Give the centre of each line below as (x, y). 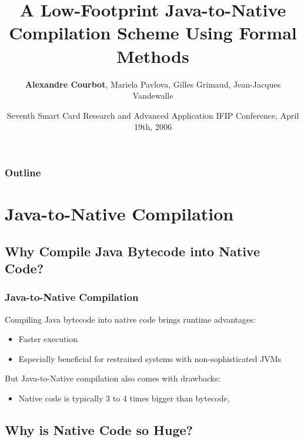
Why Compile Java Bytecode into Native (133, 251)
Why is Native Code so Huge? (99, 429)
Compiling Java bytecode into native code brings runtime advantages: (130, 319)
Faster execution (48, 339)
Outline (23, 172)
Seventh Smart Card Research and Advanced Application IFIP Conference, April (153, 115)
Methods (153, 56)
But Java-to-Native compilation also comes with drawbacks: (113, 378)
